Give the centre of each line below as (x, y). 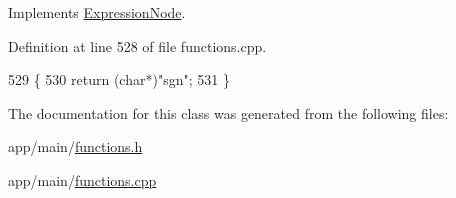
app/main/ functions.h (75, 146)
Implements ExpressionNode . (97, 12)
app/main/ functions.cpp (82, 179)
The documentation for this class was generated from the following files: (228, 112)
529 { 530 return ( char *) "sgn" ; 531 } (119, 79)
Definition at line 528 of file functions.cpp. (137, 45)
